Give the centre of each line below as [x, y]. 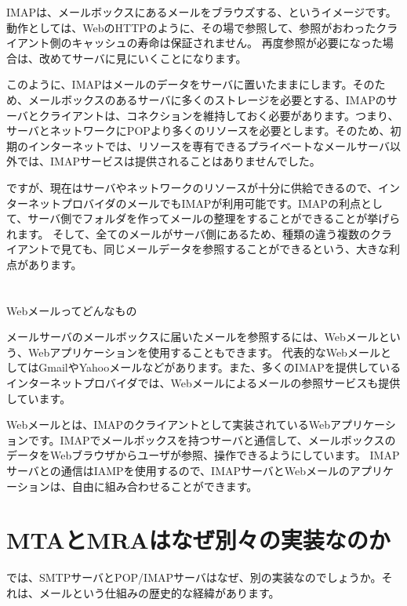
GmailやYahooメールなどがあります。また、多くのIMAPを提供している [220, 367]
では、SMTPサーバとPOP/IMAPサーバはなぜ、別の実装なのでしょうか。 [194, 577]
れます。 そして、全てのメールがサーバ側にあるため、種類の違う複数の [188, 233]
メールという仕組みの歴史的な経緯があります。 [159, 592]
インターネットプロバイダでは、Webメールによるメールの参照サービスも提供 [203, 383]
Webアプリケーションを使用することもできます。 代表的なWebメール [204, 352]
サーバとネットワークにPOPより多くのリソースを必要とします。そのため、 [198, 131]
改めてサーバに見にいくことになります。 [143, 58]
